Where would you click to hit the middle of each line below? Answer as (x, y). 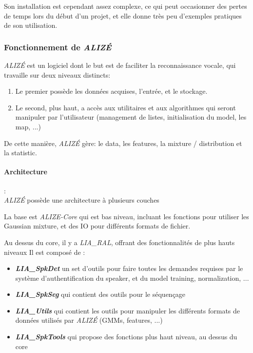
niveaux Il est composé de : (45, 252)
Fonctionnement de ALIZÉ (58, 47)
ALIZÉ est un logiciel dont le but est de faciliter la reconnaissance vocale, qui (120, 65)
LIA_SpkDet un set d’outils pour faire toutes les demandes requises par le (129, 268)
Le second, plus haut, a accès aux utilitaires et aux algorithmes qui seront (126, 107)
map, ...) (28, 126)
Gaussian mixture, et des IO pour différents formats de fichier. (97, 226)
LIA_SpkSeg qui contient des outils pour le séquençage (100, 294)
